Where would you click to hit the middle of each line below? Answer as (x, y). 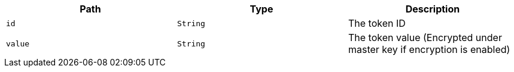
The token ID (377, 23)
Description (433, 9)
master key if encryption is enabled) (429, 49)
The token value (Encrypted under (425, 37)
